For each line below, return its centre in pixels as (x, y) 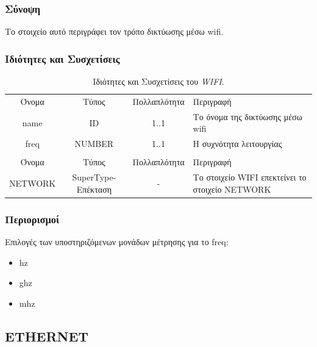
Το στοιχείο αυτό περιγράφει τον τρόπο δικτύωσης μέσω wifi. (114, 31)
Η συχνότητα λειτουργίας (237, 144)
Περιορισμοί (32, 219)
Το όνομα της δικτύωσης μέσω (248, 116)
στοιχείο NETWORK (232, 189)
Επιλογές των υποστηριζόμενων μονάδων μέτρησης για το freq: (117, 241)
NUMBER (94, 144)
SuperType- (94, 177)
